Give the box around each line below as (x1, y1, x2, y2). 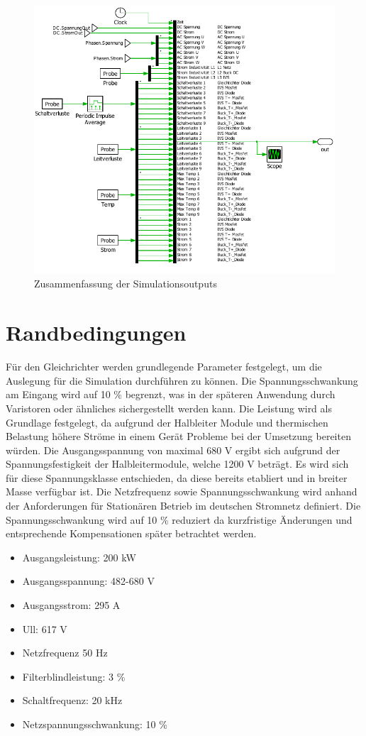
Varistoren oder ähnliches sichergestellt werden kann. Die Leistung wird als (6, 400, 332, 415)
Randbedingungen (6, 318, 187, 347)
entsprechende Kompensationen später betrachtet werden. (6, 526, 257, 541)
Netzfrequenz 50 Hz (22, 645, 108, 660)
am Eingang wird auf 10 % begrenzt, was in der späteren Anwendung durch (6, 387, 335, 402)
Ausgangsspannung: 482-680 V (22, 573, 155, 588)
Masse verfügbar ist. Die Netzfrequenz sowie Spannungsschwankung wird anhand (6, 484, 357, 499)
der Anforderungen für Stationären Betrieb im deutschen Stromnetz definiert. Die (6, 498, 361, 513)
